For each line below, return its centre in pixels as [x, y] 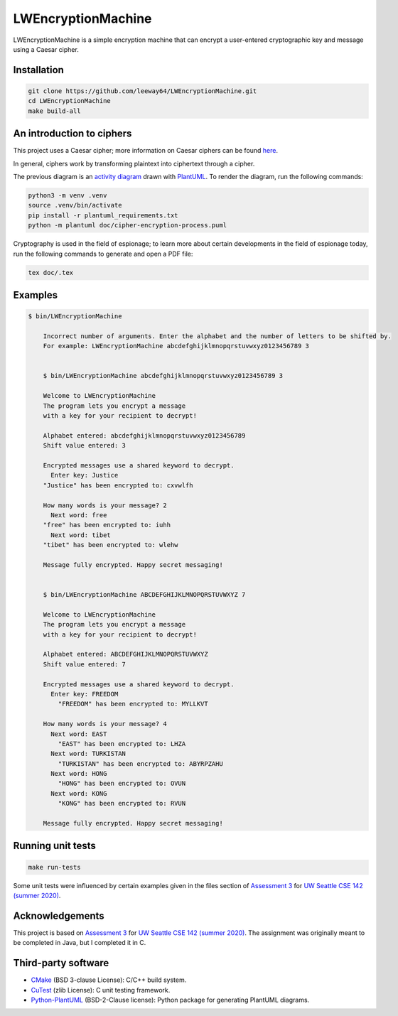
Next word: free [79, 515]
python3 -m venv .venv [68, 195]
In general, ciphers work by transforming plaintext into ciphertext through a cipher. [134, 163]
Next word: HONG [79, 774]
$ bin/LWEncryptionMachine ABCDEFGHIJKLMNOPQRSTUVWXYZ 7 [144, 595]
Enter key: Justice [85, 475]
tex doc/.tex [51, 272]
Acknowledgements [59, 915]
